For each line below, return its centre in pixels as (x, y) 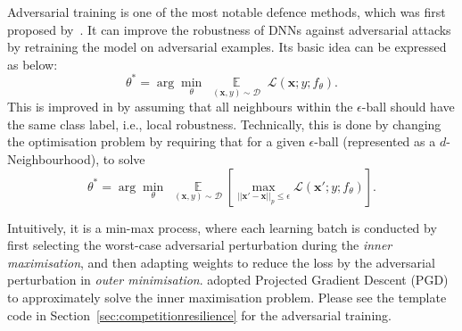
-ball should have (408, 107)
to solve (124, 158)
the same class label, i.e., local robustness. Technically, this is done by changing (224, 124)
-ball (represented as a (375, 141)
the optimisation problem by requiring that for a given (156, 141)
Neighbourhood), (54, 158)
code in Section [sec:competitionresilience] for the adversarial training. (199, 314)
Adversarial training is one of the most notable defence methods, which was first (227, 12)
